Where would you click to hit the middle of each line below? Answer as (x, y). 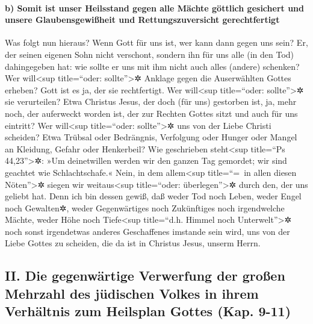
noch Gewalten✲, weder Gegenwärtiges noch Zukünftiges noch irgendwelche (145, 207)
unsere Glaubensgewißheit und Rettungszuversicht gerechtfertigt (142, 20)
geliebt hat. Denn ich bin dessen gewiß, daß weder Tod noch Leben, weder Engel (153, 196)
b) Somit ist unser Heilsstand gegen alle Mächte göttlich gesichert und (154, 8)
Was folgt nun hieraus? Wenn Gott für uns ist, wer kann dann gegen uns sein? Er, (156, 42)
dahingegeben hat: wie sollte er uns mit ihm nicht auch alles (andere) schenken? (152, 66)
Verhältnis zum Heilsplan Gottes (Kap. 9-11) (148, 311)
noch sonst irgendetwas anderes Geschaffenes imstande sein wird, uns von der (147, 231)
